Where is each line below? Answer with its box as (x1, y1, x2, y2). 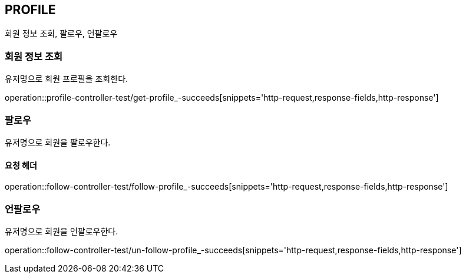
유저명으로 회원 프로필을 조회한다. (5, 74, 128, 84)
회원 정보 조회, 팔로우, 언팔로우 (5, 28, 118, 39)
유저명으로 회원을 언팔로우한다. (5, 226, 118, 236)
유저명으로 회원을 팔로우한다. (5, 137, 111, 147)
